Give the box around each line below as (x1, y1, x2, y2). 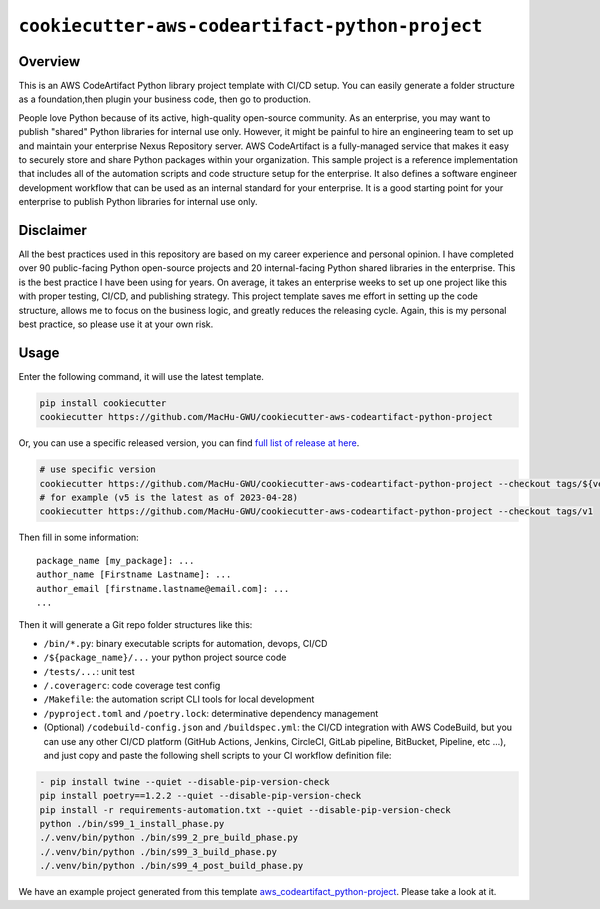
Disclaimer (18, 222, 87, 239)
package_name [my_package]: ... (36, 555, 195, 566)
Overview (18, 53, 81, 70)
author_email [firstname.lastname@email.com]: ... (36, 583, 290, 594)
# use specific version (39, 464, 157, 475)
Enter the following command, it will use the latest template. (18, 370, 265, 382)
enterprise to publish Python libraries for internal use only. (18, 196, 258, 208)
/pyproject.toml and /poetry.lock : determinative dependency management (43, 707, 379, 719)
